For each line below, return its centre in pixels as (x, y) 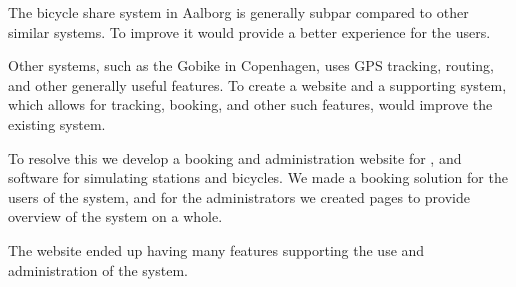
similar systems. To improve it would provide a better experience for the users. (249, 31)
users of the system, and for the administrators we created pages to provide (239, 196)
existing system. (57, 123)
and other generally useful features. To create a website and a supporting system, (257, 84)
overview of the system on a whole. (115, 216)
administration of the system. (98, 269)
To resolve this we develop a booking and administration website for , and (235, 157)
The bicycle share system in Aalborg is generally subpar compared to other (238, 12)
